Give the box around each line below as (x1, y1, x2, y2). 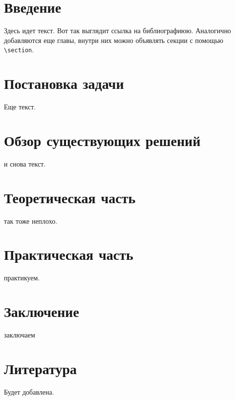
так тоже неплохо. (4, 215, 58, 226)
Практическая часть (4, 244, 133, 264)
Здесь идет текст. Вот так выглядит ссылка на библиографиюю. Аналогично (4, 25, 231, 36)
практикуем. (4, 273, 40, 283)
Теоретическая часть (4, 187, 136, 207)
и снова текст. (4, 158, 46, 168)
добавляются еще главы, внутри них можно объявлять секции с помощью (4, 35, 223, 45)
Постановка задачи (4, 73, 124, 93)
